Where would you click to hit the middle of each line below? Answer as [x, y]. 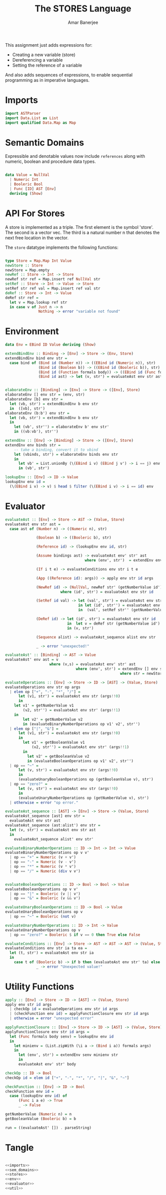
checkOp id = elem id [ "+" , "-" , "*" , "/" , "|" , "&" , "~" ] [67, 1078]
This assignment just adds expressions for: [49, 45]
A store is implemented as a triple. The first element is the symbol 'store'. [79, 227]
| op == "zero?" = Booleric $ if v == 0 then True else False [75, 935]
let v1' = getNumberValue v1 [44, 705]
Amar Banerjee [83, 22]
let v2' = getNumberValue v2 [53, 719]
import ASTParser [23, 113]
